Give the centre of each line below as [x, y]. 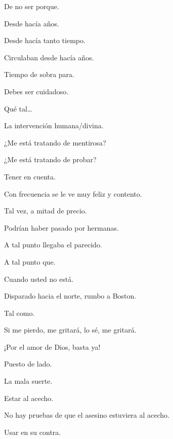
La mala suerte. [28, 381]
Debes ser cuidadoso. [36, 91]
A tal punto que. [30, 261]
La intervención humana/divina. [54, 125]
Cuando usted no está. [39, 279]
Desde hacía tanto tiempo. [45, 40]
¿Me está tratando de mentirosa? [55, 142]
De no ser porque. [32, 6]
